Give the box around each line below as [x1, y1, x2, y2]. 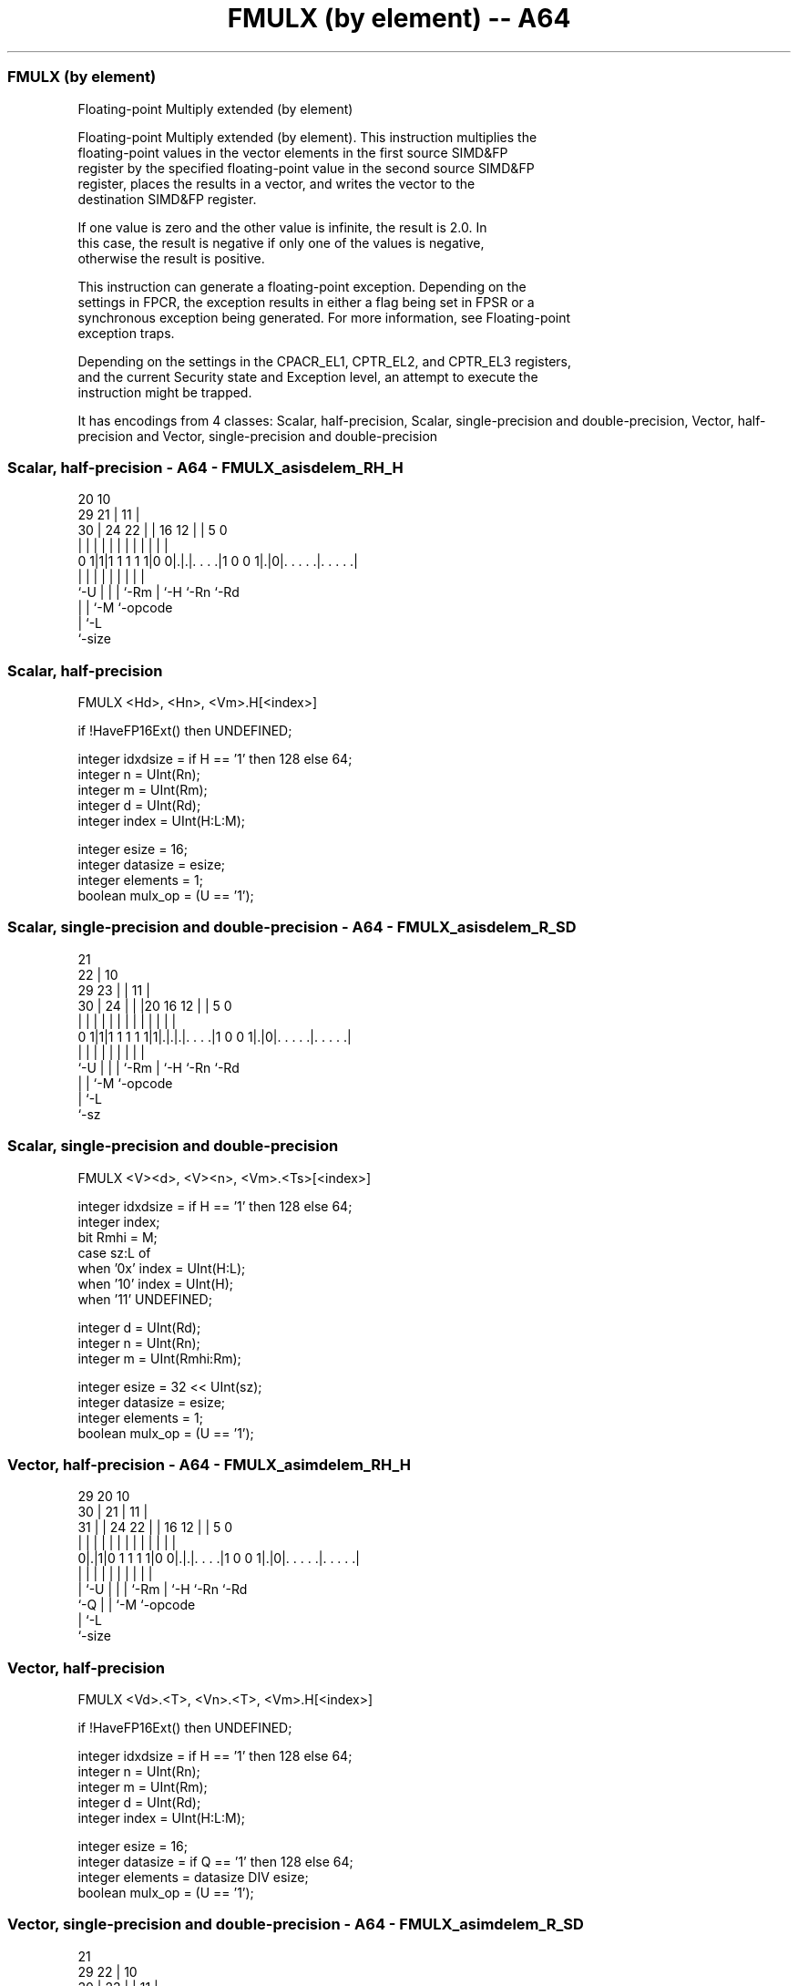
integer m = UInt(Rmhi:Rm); [77, 1350, 241, 1366]
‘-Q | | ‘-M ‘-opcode [77, 1597, 196, 1613]
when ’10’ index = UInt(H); [77, 1275, 233, 1291]
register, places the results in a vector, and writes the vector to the [77, 175, 476, 191]
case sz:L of [77, 1244, 151, 1261]
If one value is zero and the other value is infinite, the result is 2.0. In [77, 219, 487, 235]
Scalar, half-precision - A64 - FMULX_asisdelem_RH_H [7, 458, 404, 477]
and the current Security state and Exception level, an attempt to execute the [77, 368, 538, 385]
